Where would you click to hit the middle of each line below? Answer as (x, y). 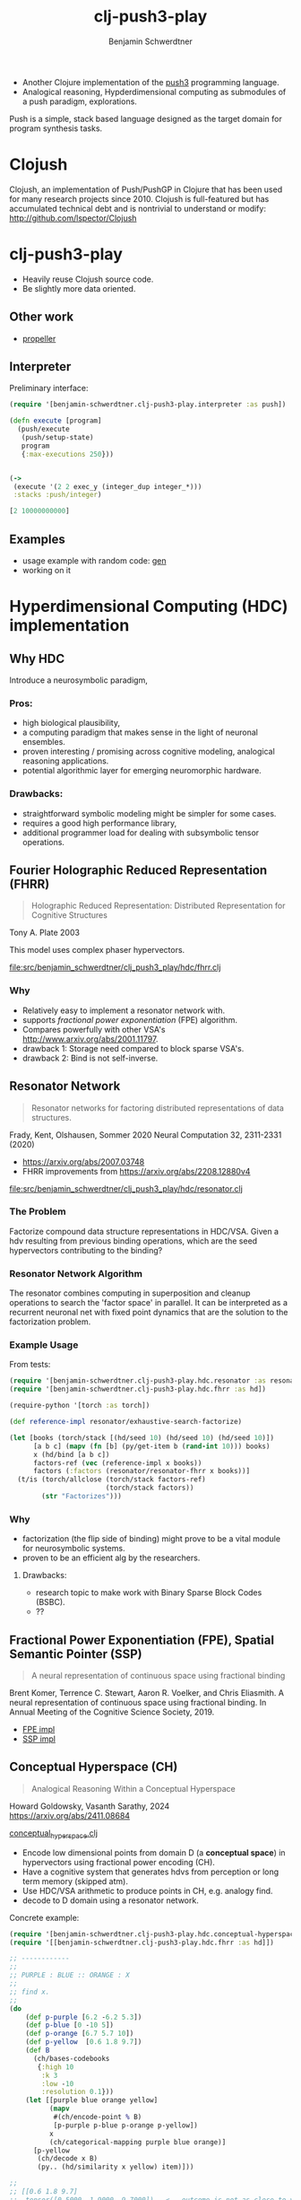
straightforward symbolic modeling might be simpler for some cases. (149, 813)
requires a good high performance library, (99, 823)
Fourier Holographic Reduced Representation (138, 870)
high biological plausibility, (71, 723)
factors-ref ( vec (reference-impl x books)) (117, 1463)
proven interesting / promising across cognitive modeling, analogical (148, 752)
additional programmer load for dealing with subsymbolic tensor (141, 833)
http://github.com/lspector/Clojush (73, 218)
